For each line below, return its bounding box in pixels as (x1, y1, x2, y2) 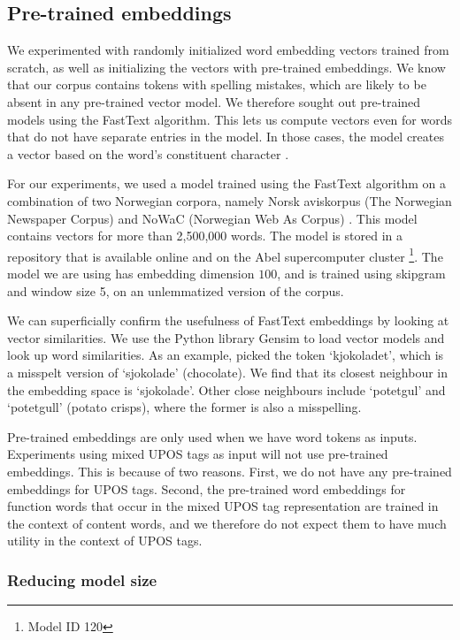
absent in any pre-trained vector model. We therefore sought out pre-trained (7, 92, 421, 110)
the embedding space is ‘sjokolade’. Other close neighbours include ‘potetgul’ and (7, 380, 446, 399)
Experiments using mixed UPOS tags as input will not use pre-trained (7, 445, 388, 463)
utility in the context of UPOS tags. (7, 531, 203, 550)
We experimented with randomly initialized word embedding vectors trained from (7, 41, 449, 59)
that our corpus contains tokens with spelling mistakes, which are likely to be (7, 75, 426, 94)
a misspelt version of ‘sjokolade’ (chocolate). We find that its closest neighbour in (7, 362, 448, 381)
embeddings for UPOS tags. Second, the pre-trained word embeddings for (7, 479, 406, 498)
